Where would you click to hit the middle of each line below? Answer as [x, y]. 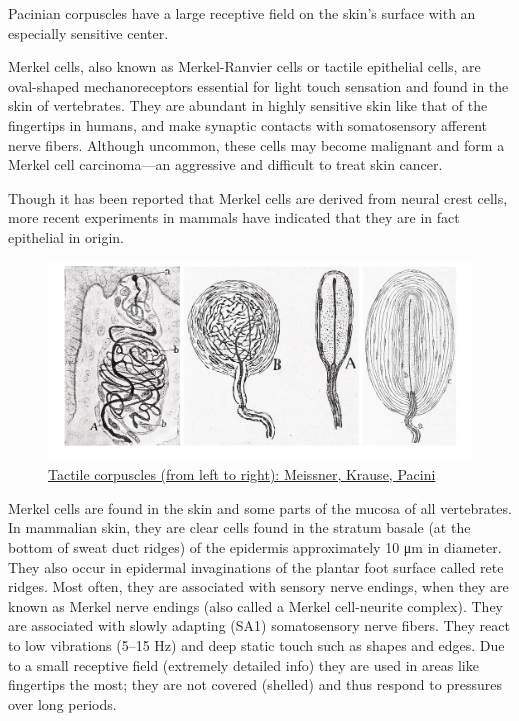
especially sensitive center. [88, 32]
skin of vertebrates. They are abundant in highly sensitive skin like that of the [248, 105]
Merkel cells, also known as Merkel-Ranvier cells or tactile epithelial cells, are [244, 66]
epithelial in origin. [66, 236]
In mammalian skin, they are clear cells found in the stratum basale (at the [239, 527]
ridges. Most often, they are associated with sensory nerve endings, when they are [258, 586]
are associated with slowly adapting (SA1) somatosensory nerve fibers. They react [259, 625]
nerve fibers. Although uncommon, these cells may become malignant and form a [256, 144]
